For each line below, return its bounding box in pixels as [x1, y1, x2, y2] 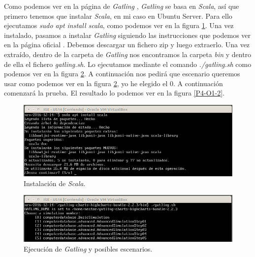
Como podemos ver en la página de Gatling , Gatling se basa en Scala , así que [4, 1, 239, 11]
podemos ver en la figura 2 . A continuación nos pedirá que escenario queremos [4, 68, 240, 79]
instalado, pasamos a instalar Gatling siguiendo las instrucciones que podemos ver [4, 30, 251, 40]
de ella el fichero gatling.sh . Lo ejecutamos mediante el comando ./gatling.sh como [4, 59, 252, 69]
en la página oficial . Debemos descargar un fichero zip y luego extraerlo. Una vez [4, 39, 250, 50]
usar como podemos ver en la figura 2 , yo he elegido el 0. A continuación [4, 78, 223, 88]
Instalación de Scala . [24, 178, 86, 188]
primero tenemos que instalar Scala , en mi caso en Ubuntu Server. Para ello [4, 10, 232, 21]
